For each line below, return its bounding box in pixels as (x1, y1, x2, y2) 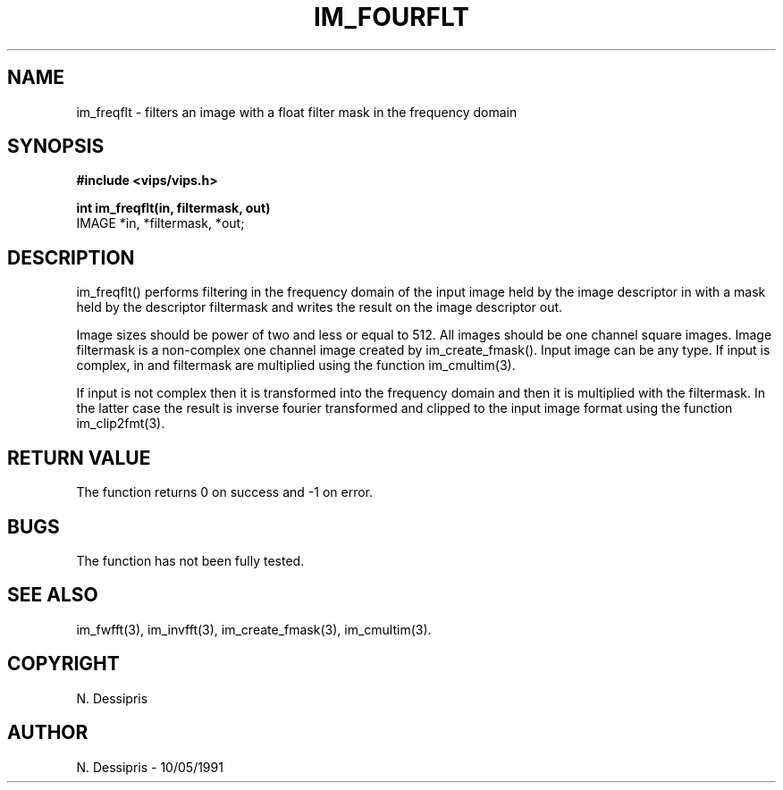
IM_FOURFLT (313, 2, 470, 32)
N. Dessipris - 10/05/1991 (76, 759, 223, 775)
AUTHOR (7, 721, 88, 744)
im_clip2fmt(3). (76, 416, 165, 432)
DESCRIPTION (7, 246, 135, 269)
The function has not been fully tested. (76, 552, 305, 568)
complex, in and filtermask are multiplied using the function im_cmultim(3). (76, 357, 516, 374)
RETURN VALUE (7, 446, 151, 469)
